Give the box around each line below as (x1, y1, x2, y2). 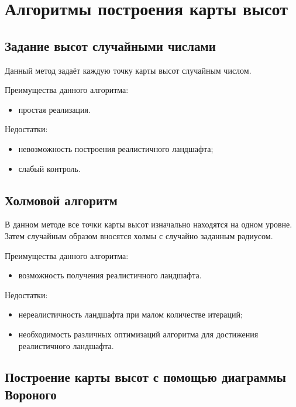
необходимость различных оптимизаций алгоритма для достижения (18, 327, 259, 340)
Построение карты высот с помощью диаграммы (5, 368, 286, 386)
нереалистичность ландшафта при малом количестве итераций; (18, 308, 243, 320)
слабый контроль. (18, 162, 81, 174)
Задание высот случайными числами (5, 36, 216, 54)
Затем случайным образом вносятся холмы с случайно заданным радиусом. (5, 229, 273, 242)
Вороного (5, 385, 57, 403)
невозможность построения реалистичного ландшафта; (18, 142, 214, 154)
